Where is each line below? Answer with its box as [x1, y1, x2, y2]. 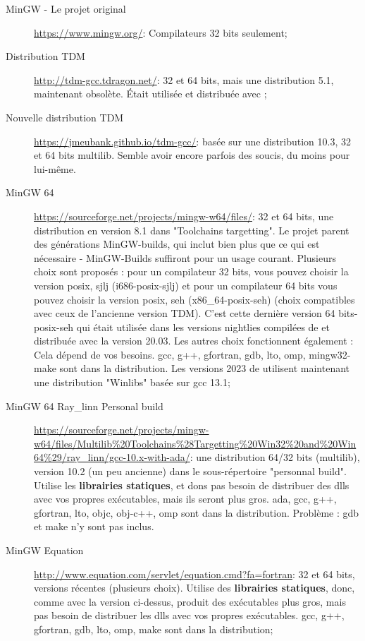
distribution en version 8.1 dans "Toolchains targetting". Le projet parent [34, 222, 349, 237]
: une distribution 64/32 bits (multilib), [190, 450, 360, 465]
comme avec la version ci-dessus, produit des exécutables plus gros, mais [34, 594, 346, 609]
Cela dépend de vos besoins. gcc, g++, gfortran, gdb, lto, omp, [34, 347, 306, 361]
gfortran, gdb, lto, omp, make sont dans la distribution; [34, 621, 273, 636]
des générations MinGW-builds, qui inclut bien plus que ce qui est [34, 236, 320, 251]
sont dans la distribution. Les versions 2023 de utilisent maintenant [59, 361, 350, 376]
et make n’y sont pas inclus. [34, 519, 154, 534]
